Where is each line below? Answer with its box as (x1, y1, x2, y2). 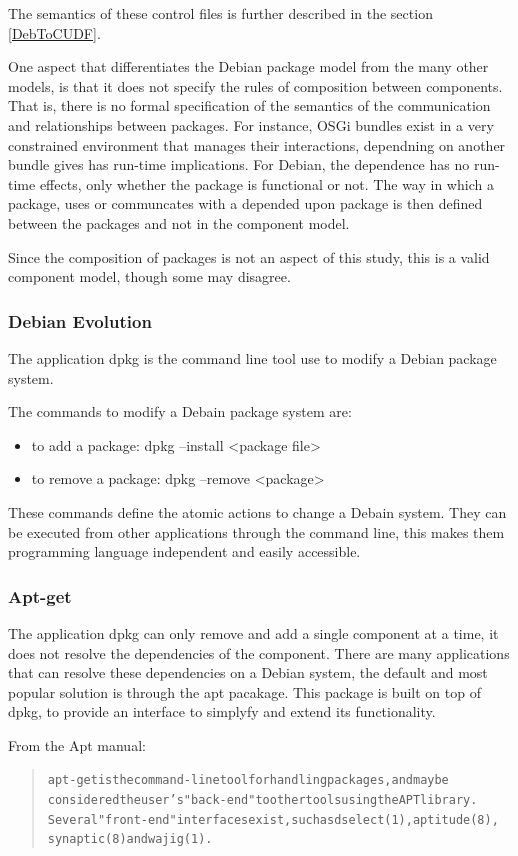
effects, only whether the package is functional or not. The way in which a (39, 173, 494, 194)
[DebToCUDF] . (8, 22, 101, 43)
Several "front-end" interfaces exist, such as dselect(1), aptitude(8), (47, 812, 499, 827)
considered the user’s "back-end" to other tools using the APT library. (47, 793, 478, 808)
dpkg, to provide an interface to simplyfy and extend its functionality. (8, 701, 436, 722)
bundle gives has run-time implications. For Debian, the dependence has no (8, 154, 470, 175)
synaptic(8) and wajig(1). (47, 832, 213, 847)
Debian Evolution (8, 308, 152, 333)
